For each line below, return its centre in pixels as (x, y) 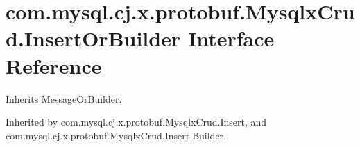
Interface (231, 38)
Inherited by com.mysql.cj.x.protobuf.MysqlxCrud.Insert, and (136, 122)
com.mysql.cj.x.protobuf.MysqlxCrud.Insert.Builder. (116, 135)
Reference (54, 65)
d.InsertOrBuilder (93, 38)
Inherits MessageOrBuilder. (64, 98)
